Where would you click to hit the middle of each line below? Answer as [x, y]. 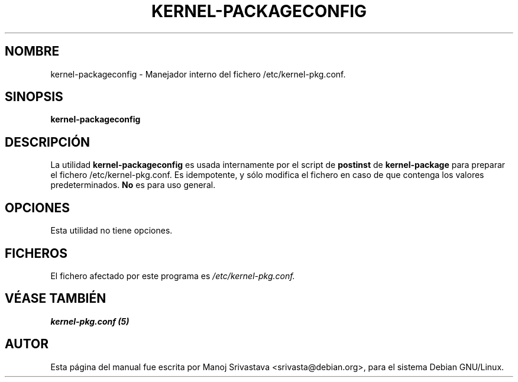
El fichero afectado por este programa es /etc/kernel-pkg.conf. [173, 276]
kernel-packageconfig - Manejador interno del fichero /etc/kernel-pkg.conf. [198, 74]
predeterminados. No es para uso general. [133, 185]
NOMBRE [32, 51]
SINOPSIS [34, 97]
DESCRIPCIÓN [48, 142]
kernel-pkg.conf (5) [90, 321]
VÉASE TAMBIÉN [56, 299]
